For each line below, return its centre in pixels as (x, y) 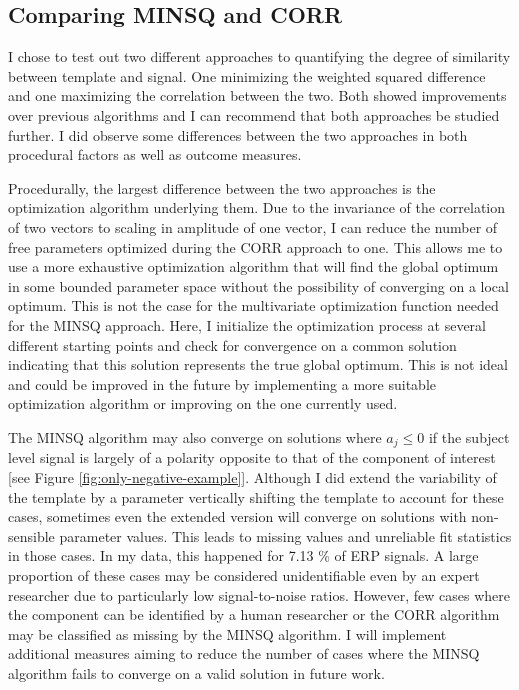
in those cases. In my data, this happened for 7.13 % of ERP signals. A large (243, 555)
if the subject (469, 436)
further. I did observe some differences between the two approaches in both (238, 134)
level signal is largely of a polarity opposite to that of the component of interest (252, 457)
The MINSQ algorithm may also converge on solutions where (195, 436)
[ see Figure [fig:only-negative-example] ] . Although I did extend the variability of (252, 476)
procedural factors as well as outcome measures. (155, 154)
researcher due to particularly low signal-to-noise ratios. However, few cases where (259, 594)
